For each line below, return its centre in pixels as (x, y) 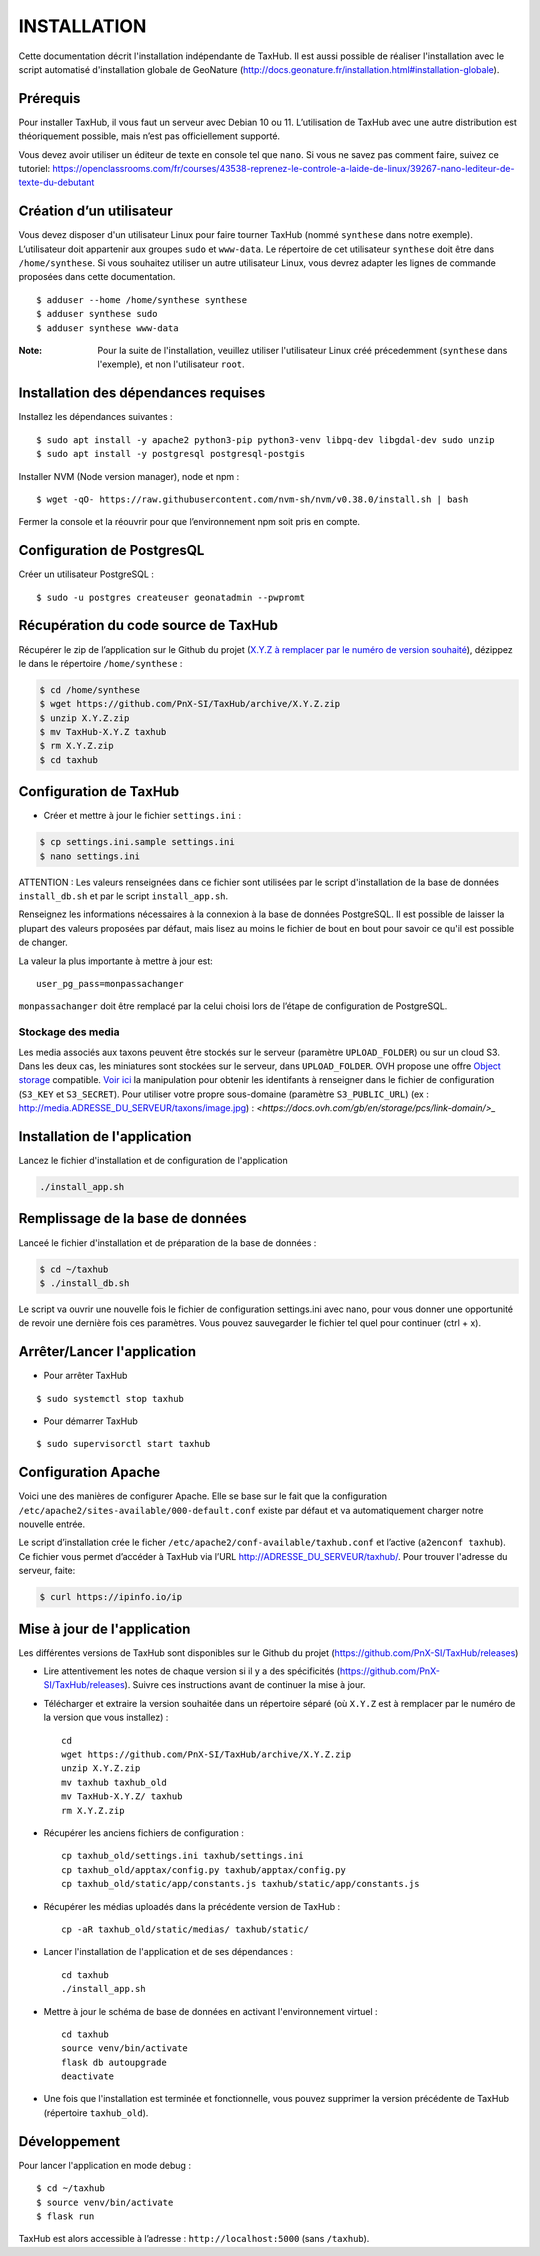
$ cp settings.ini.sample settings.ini (137, 842)
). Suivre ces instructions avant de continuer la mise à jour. (245, 1685)
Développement (69, 2141)
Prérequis (49, 98)
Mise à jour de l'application (104, 1628)
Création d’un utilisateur (96, 211)
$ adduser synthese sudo (97, 314)
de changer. (43, 942)
